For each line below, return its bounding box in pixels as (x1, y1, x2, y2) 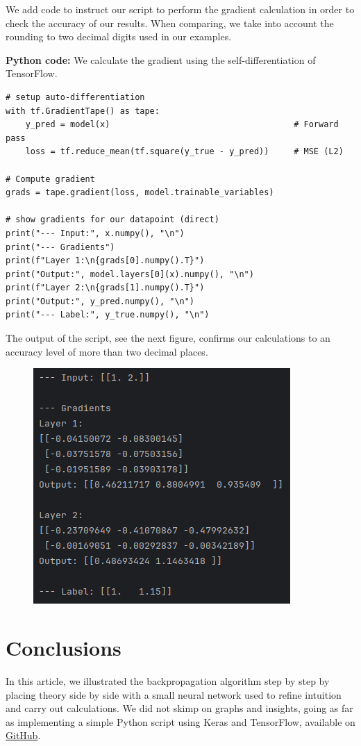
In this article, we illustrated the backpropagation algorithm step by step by (6, 673, 330, 688)
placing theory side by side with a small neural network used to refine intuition (6, 687, 342, 702)
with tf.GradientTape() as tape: (6, 106, 160, 116)
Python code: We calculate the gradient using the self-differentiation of (6, 52, 316, 67)
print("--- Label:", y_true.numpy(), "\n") (6, 310, 210, 320)
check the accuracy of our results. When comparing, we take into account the (6, 15, 334, 30)
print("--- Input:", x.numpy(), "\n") (6, 228, 185, 238)
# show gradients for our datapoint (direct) (6, 215, 219, 225)
